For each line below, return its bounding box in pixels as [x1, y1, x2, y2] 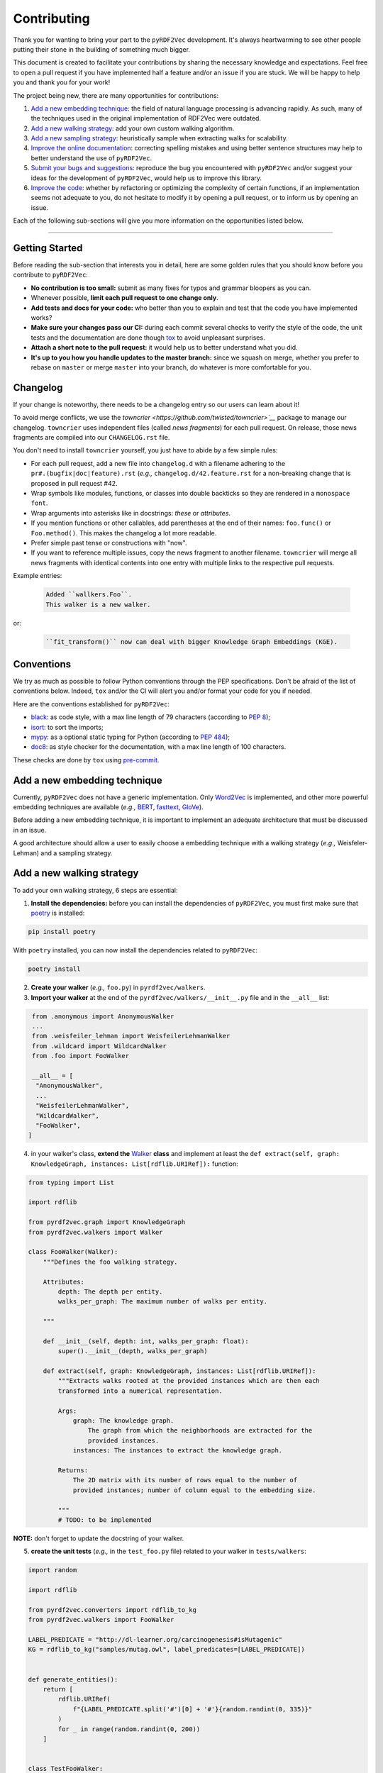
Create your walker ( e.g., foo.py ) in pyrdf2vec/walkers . [30, 983, 206, 992]
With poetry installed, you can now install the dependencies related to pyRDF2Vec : [13, 946, 258, 955]
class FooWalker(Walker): [28, 1248, 118, 1256]
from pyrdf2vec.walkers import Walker [28, 1228, 163, 1236]
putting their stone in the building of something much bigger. [13, 45, 191, 53]
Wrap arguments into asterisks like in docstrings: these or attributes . [30, 508, 231, 517]
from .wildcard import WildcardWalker [32, 1042, 167, 1050]
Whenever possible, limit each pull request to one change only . [30, 294, 219, 302]
